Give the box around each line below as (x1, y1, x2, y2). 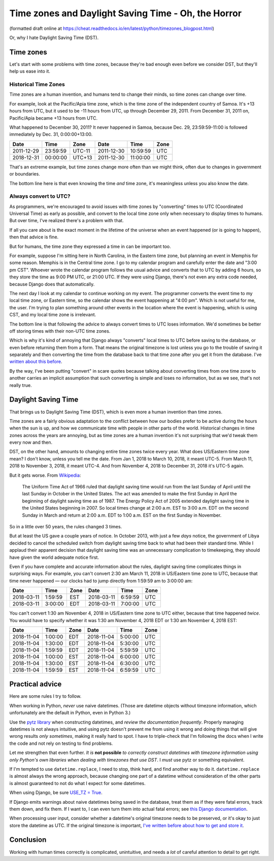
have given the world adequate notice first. (9, 554, 99, 560)
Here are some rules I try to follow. (9, 693, 82, 699)
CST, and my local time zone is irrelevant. (9, 312, 96, 318)
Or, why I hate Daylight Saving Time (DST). (9, 34, 99, 41)
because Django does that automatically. (9, 281, 95, 287)
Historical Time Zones (9, 81, 65, 88)
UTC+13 (73, 154, 92, 161)
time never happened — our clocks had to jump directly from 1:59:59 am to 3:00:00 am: (9, 578, 193, 584)
